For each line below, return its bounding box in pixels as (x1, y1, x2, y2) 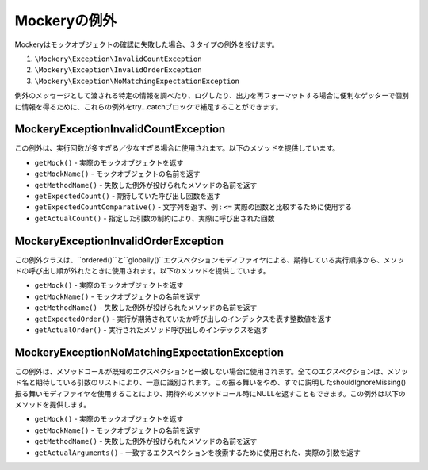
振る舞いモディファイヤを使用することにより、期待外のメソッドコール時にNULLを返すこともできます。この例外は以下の (14, 388, 406, 398)
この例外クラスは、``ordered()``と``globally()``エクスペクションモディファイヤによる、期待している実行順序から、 (14, 254, 384, 265)
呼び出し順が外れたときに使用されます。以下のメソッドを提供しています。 (28, 266, 270, 276)
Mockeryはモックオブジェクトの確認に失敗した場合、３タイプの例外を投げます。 (14, 40, 279, 49)
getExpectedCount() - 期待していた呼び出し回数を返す (34, 191, 221, 201)
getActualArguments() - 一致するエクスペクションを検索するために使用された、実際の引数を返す (34, 448, 361, 457)
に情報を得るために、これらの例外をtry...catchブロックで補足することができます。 (14, 101, 283, 111)
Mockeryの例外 (14, 12, 117, 29)
